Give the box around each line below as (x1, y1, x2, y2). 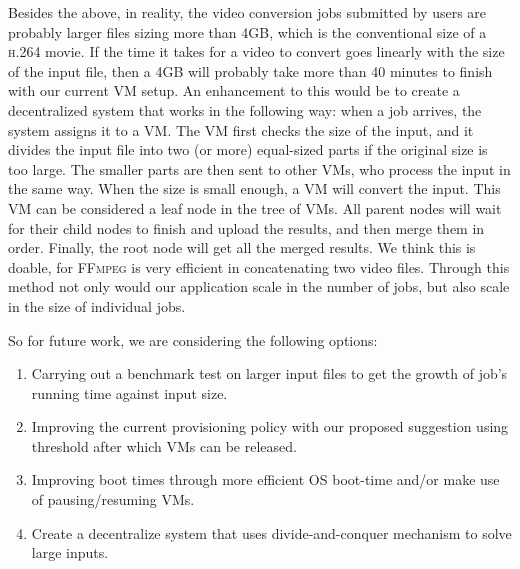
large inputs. (31, 542, 109, 563)
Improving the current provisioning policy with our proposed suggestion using (31, 416, 509, 437)
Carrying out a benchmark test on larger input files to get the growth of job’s (31, 363, 508, 384)
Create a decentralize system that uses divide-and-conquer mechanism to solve (31, 522, 512, 543)
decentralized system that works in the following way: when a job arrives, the (8, 99, 482, 120)
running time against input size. (31, 382, 228, 403)
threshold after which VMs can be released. (31, 435, 297, 456)
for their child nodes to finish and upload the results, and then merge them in (8, 217, 485, 238)
